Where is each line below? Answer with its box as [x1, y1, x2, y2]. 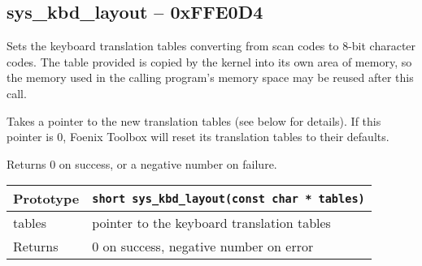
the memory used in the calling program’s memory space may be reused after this [7, 69, 414, 86]
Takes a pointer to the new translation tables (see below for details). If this [7, 112, 381, 129]
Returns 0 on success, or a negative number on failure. [7, 155, 277, 172]
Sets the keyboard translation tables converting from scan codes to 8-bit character [7, 37, 416, 54]
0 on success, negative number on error [92, 237, 314, 256]
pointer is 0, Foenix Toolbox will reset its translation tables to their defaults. [7, 128, 389, 145]
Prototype [13, 189, 80, 208]
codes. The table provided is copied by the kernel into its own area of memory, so [7, 53, 412, 70]
